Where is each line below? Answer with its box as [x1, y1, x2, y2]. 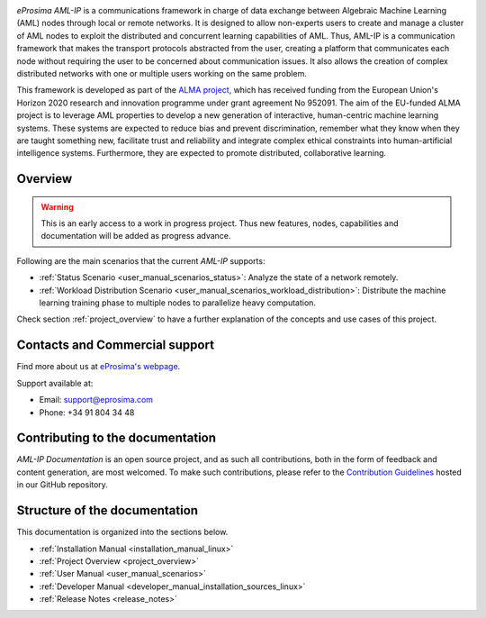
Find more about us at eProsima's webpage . [16, 361, 181, 372]
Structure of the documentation [16, 503, 198, 518]
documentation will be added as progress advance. [40, 231, 231, 241]
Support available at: [16, 377, 94, 388]
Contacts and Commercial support [16, 338, 215, 353]
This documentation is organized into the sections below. [16, 527, 229, 538]
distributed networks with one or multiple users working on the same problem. [16, 68, 308, 78]
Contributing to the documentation [16, 431, 216, 446]
